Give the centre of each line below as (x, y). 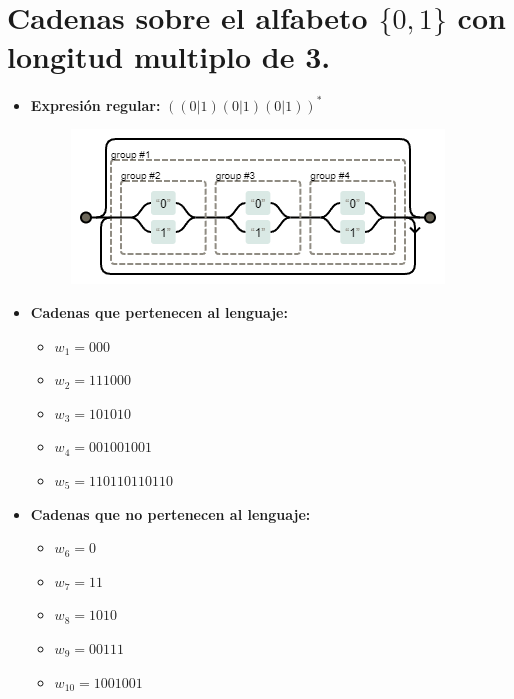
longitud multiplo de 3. (169, 56)
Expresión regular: (95, 104)
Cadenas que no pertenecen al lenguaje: (170, 513)
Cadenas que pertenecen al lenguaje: (159, 312)
